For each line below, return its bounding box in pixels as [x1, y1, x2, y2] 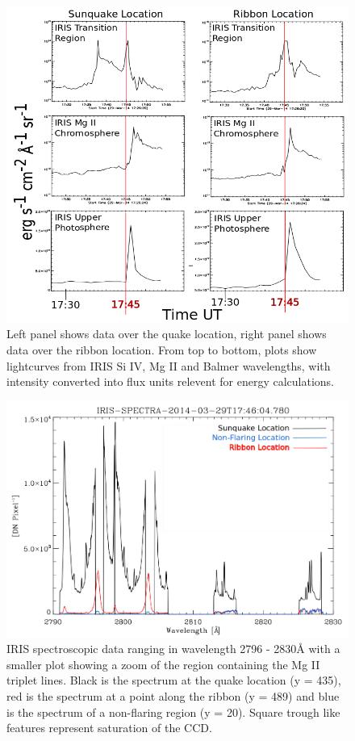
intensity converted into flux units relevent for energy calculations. [6, 373, 335, 390]
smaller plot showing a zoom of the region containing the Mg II [6, 655, 320, 672]
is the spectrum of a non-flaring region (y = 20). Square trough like [6, 703, 340, 720]
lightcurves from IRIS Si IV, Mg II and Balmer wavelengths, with [6, 357, 331, 374]
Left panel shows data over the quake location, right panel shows [6, 325, 327, 342]
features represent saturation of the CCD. [6, 719, 212, 736]
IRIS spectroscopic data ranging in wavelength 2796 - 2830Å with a [6, 640, 340, 657]
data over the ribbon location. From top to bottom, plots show [6, 341, 317, 358]
